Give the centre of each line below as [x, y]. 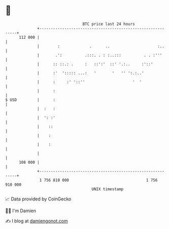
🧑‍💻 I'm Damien [21, 211]
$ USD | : [30, 100]
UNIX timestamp [108, 189]
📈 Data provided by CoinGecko [38, 199]
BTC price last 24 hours [109, 24]
